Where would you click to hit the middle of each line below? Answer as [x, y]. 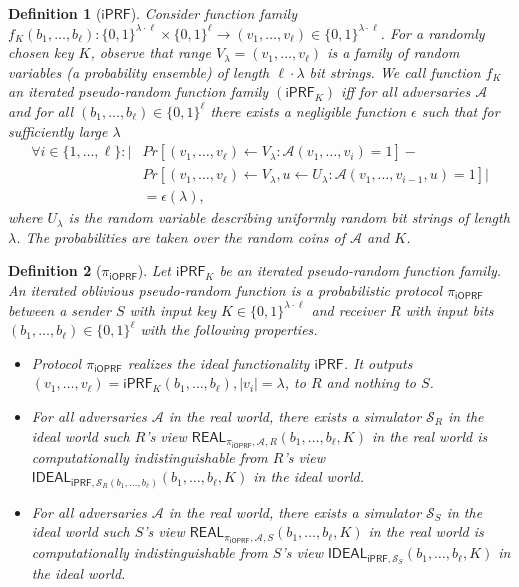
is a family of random [393, 52]
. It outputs [378, 362]
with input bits [449, 309]
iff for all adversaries [406, 91]
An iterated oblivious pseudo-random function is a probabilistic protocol [225, 290]
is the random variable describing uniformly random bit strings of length [289, 217]
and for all [40, 110]
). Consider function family [213, 13]
